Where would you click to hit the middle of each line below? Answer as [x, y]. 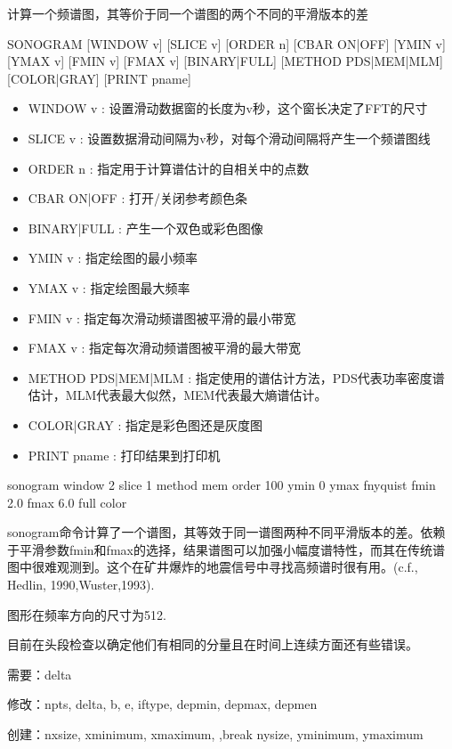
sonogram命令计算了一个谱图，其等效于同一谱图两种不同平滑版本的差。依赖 [226, 532]
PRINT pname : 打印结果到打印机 [124, 455]
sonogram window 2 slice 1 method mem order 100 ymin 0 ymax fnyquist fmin [222, 485]
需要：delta [40, 674]
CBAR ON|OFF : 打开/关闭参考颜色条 [137, 198]
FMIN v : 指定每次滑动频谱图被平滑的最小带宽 [162, 318]
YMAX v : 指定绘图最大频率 [109, 287]
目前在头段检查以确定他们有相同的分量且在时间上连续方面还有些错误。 [213, 644]
